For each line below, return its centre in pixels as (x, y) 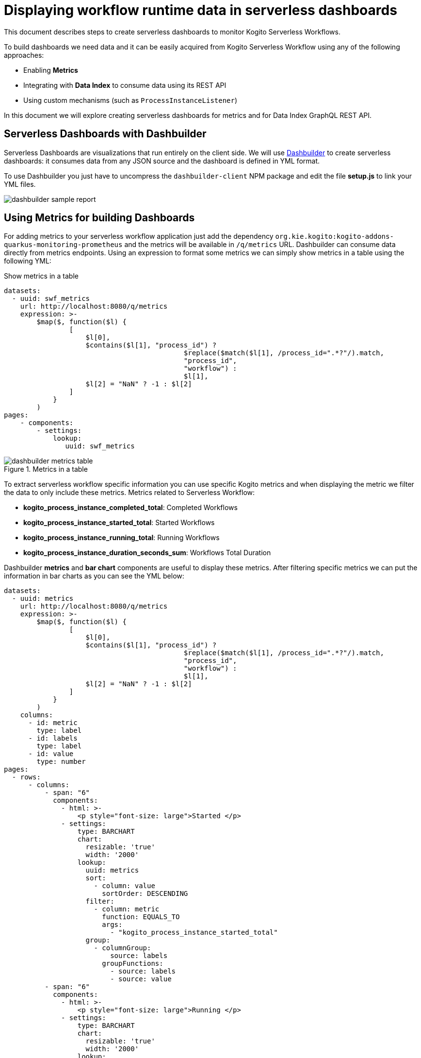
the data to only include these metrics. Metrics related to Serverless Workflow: (130, 493)
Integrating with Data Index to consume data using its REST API (125, 85)
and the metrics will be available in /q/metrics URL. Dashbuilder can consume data (260, 245)
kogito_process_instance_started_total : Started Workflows (119, 523)
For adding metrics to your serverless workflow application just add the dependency (139, 236)
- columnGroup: (122, 948)
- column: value (124, 886)
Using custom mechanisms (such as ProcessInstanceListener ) (130, 100)
